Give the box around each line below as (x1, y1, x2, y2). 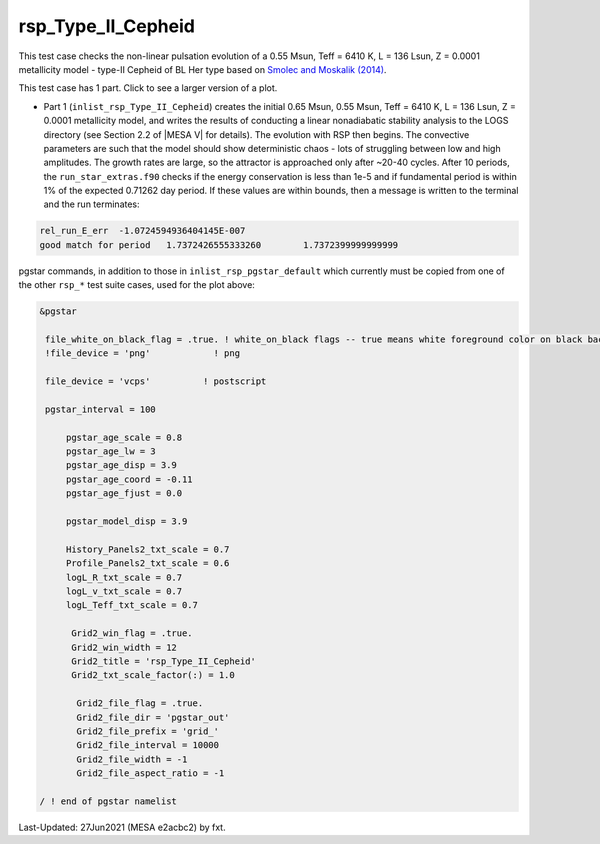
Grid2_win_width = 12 (71, 641, 177, 653)
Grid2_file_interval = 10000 (76, 740, 220, 751)
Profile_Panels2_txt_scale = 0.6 (65, 558, 230, 569)
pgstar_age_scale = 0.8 (65, 431, 183, 443)
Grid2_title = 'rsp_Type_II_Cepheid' (71, 655, 257, 667)
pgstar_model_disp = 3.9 (65, 516, 188, 527)
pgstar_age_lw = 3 (65, 446, 157, 457)
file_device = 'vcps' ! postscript (45, 376, 267, 387)
